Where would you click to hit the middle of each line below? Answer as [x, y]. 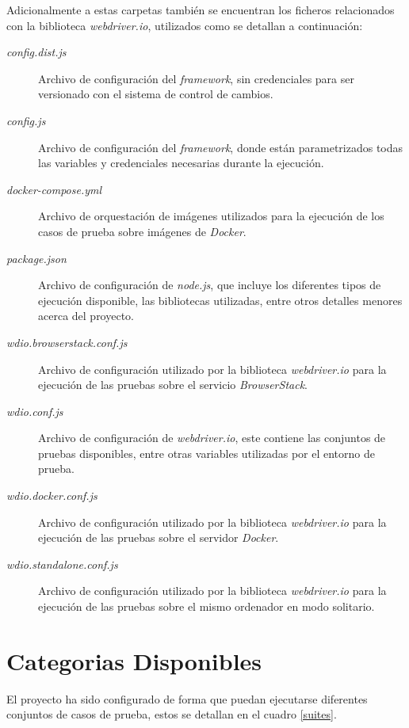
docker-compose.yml [54, 189]
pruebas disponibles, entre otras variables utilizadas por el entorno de [206, 453]
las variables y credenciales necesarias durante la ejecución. [181, 163]
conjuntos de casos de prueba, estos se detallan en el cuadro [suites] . [172, 714]
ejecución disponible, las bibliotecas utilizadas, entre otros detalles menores [220, 300]
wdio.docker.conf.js [52, 495]
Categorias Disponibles [134, 660]
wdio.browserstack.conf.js [67, 342]
